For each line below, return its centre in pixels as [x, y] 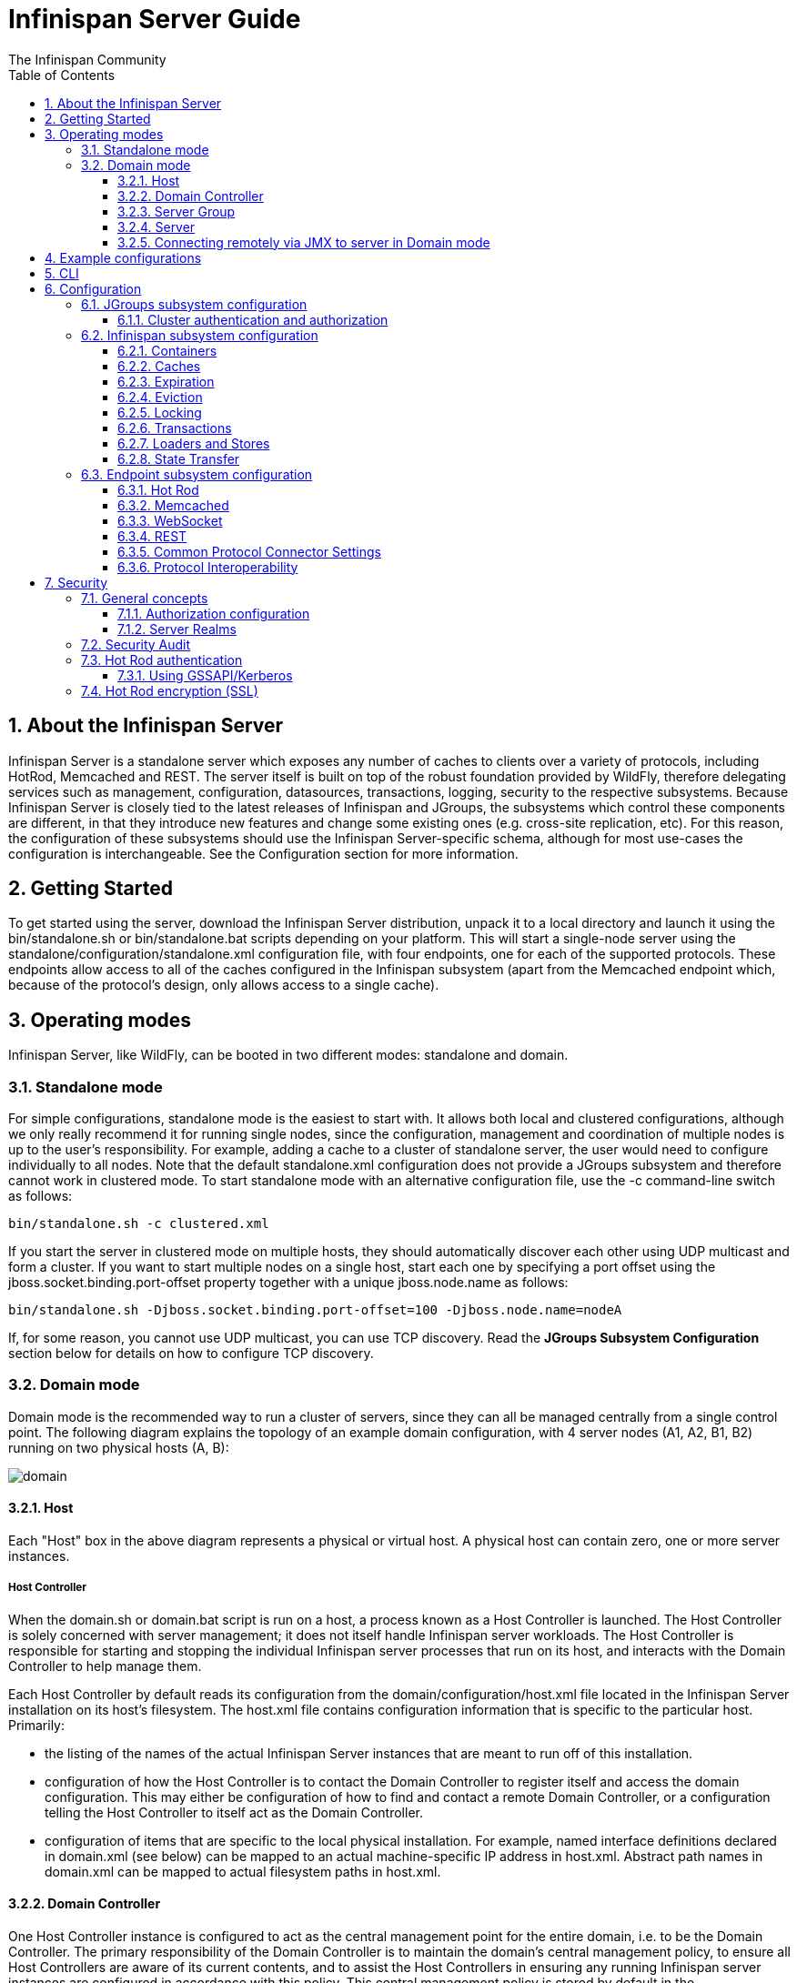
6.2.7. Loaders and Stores [194, 443]
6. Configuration [93, 288]
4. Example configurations [123, 257]
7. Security [76, 582]
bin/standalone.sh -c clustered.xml [139, 1224]
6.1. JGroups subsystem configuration [194, 304]
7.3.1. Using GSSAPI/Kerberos [205, 675]
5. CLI [62, 273]
